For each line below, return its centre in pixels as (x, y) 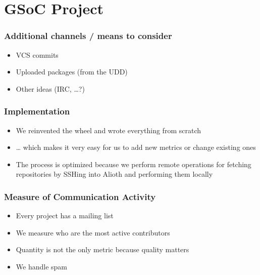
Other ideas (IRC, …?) (50, 88)
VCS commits (37, 54)
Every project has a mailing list (65, 215)
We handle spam (41, 266)
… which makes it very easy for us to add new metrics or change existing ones (136, 147)
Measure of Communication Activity (80, 196)
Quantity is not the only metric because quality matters (102, 249)
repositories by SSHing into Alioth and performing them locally (114, 174)
